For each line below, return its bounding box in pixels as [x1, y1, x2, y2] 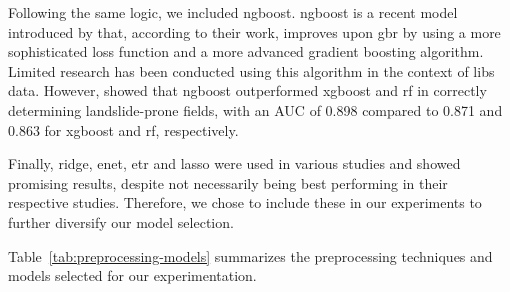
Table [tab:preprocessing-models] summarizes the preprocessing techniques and [8, 245, 493, 266]
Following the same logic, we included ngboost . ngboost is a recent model [8, 2, 458, 22]
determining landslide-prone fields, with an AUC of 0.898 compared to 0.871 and [8, 99, 503, 120]
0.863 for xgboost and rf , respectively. [8, 119, 239, 140]
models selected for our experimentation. [8, 265, 257, 286]
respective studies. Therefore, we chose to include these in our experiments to [8, 192, 482, 213]
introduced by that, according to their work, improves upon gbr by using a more [8, 21, 501, 42]
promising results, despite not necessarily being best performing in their [8, 172, 448, 193]
